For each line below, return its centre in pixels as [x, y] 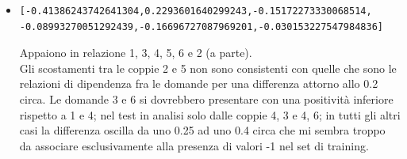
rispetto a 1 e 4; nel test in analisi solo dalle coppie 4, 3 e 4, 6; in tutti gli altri [210, 114]
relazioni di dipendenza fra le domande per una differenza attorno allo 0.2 [199, 83]
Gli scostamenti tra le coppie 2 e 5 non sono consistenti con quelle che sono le [208, 68]
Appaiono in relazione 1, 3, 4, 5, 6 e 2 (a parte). [136, 53]
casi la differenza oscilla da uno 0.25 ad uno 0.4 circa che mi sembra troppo [202, 130]
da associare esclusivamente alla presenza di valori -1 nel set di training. [194, 145]
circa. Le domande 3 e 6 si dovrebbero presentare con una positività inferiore [206, 98]
